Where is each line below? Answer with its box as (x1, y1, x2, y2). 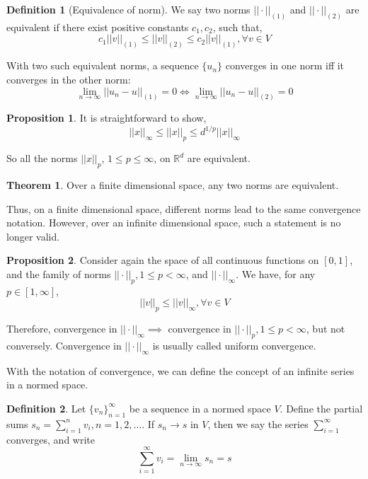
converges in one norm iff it (225, 58, 345, 73)
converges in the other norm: (6, 71, 131, 86)
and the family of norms (6, 267, 111, 282)
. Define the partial (280, 400, 363, 415)
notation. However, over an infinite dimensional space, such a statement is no (6, 215, 341, 230)
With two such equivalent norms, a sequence (6, 58, 199, 73)
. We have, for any (236, 267, 316, 282)
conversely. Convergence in (6, 338, 122, 352)
